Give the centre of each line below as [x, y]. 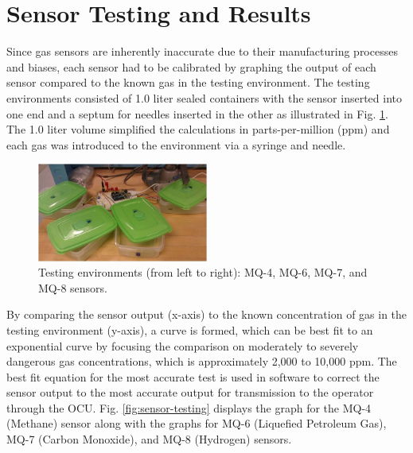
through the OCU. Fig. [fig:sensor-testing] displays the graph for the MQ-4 [189, 407]
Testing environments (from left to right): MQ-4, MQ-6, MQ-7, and [203, 272]
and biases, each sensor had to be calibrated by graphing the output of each [191, 66]
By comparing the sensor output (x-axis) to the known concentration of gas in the [207, 314]
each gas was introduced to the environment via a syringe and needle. [176, 144]
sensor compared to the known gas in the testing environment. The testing [188, 82]
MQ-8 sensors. [73, 287]
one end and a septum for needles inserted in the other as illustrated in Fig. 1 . [197, 113]
